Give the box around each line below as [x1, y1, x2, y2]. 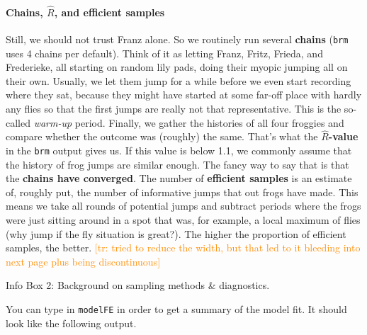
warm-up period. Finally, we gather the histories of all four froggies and [33, 115, 344, 130]
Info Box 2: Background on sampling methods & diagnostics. [6, 278, 270, 293]
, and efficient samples [54, 4, 165, 19]
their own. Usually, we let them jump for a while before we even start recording [6, 73, 351, 88]
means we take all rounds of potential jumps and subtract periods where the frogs [6, 198, 361, 213]
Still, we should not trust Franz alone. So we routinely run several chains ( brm [6, 32, 349, 47]
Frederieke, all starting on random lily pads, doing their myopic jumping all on [6, 59, 348, 74]
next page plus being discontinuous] [6, 254, 161, 268]
